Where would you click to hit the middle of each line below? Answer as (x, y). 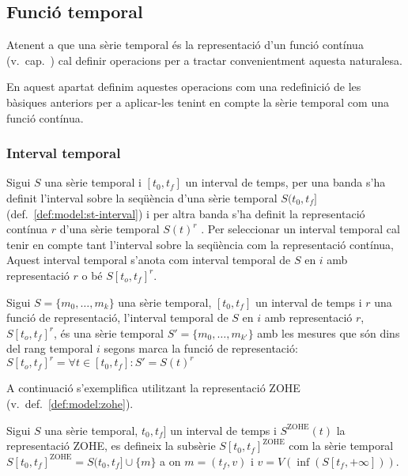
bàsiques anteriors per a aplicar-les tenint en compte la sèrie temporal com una (198, 102)
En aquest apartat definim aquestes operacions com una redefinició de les (184, 87)
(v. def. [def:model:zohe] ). (70, 404)
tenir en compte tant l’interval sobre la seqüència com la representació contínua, (200, 244)
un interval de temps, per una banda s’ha (285, 182)
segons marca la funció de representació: (201, 348)
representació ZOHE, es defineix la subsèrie (111, 446)
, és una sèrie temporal (109, 332)
